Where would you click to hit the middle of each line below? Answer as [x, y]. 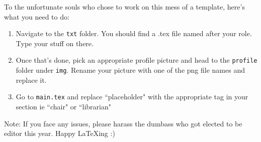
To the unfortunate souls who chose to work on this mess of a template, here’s [124, 7]
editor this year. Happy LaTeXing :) [60, 133]
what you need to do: [37, 16]
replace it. [31, 80]
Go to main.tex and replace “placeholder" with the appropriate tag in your [132, 97]
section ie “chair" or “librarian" [64, 106]
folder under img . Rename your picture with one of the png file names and [130, 70]
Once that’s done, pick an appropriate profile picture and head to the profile [137, 60]
